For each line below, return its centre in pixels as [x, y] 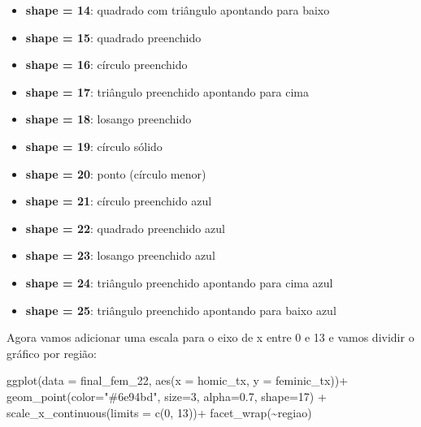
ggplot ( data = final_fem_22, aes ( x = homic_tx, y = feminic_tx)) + [178, 380]
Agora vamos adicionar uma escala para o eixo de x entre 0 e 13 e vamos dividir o [210, 337]
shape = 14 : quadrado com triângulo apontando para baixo [178, 10]
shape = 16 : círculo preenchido [106, 65]
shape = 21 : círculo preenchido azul [119, 201]
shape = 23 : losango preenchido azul [120, 255]
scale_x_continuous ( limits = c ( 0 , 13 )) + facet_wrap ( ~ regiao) [159, 412]
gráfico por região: [52, 353]
